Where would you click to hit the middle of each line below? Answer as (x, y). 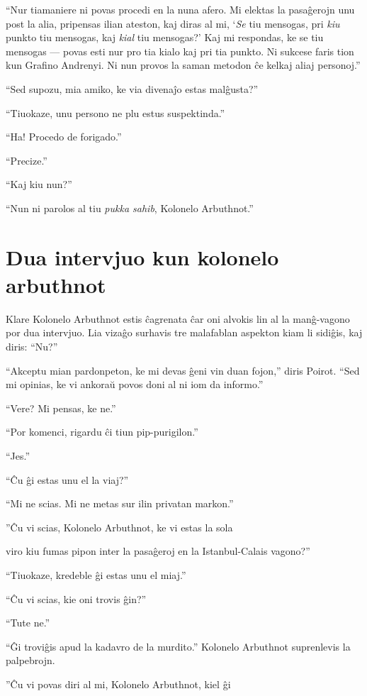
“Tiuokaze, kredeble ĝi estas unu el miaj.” (96, 574)
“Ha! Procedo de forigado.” (64, 137)
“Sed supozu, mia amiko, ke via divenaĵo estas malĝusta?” (132, 88)
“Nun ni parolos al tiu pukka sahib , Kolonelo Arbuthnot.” (130, 208)
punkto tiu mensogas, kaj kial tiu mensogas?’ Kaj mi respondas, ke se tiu (165, 37)
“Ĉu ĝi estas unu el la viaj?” (67, 479)
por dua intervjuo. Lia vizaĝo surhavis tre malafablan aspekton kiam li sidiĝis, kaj (184, 332)
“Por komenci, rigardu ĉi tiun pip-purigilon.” (102, 432)
